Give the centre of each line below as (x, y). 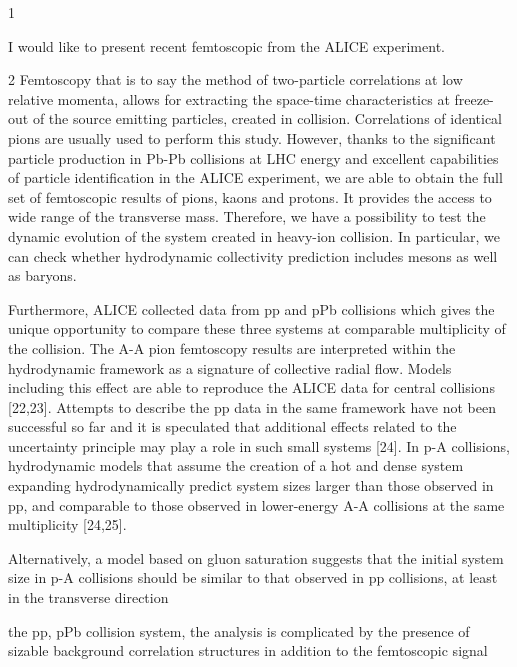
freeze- (474, 98)
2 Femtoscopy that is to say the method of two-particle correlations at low (235, 79)
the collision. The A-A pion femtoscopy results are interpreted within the (232, 347)
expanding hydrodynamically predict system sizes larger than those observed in (251, 485)
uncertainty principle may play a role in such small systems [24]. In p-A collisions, (259, 445)
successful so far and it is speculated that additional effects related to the (232, 426)
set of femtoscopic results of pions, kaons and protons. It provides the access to (250, 196)
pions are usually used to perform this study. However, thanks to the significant (252, 137)
